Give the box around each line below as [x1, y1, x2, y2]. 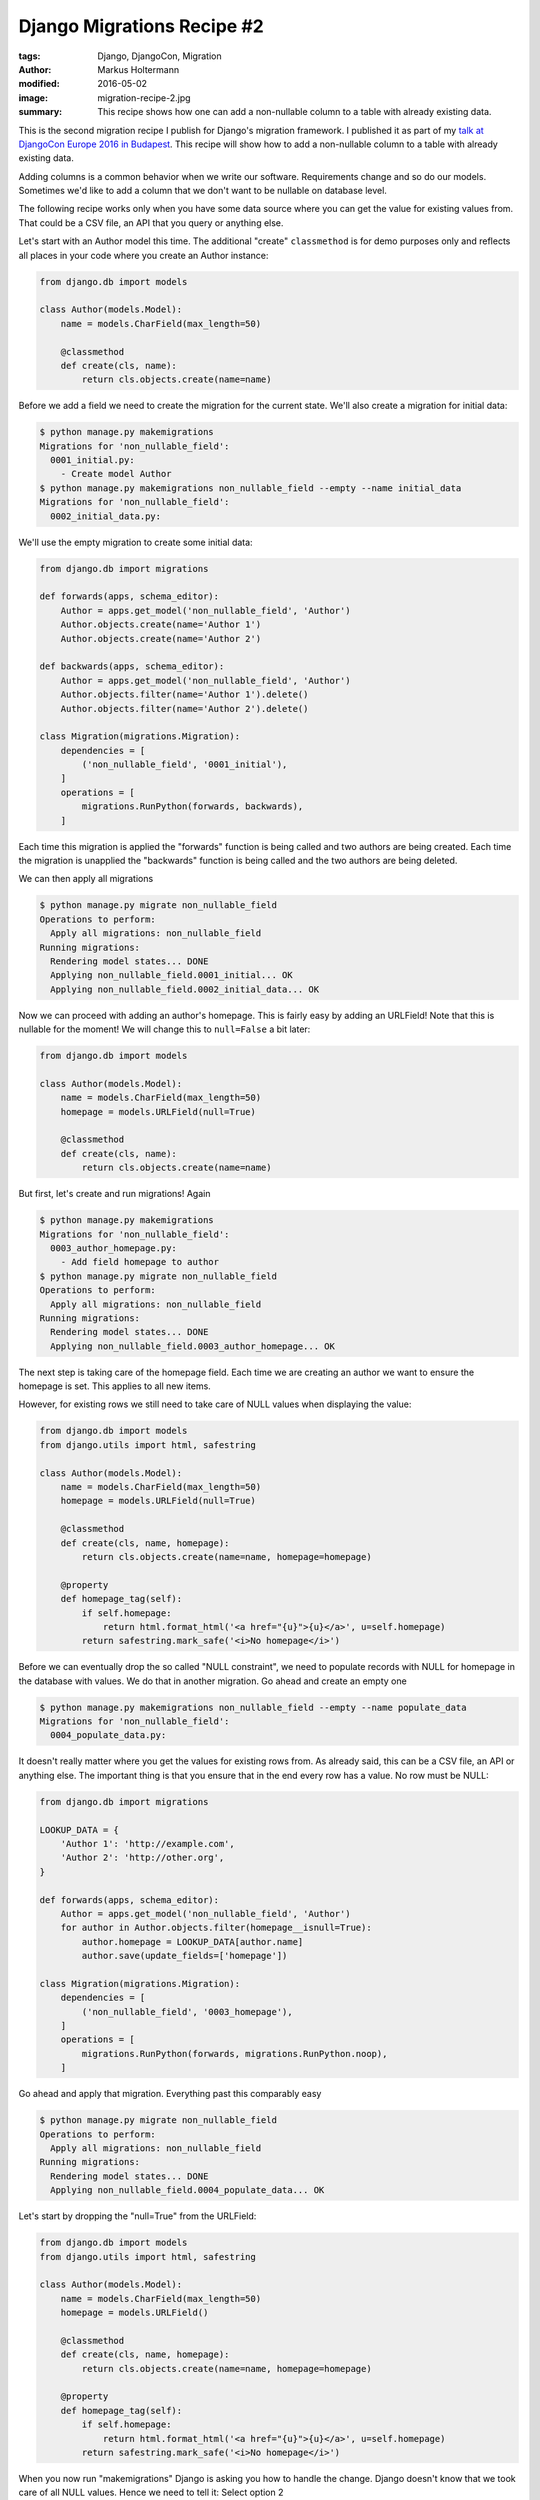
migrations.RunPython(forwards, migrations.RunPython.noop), [81, 2048, 388, 2059]
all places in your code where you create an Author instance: [18, 249, 269, 261]
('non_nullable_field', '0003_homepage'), [81, 2006, 294, 2017]
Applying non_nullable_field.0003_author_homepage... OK [50, 1340, 335, 1352]
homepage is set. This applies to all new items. [18, 1380, 212, 1392]
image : [18, 91, 49, 104]
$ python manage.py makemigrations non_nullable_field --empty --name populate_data [39, 1701, 467, 1713]
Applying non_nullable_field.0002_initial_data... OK [50, 983, 320, 995]
